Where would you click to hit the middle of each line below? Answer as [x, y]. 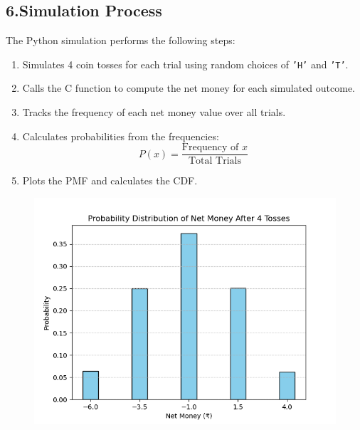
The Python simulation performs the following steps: [121, 40]
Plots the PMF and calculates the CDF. [110, 180]
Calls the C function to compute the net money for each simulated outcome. [189, 88]
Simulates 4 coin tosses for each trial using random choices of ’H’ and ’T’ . [185, 64]
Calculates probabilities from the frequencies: [121, 136]
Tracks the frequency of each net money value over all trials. [154, 112]
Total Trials [215, 161]
